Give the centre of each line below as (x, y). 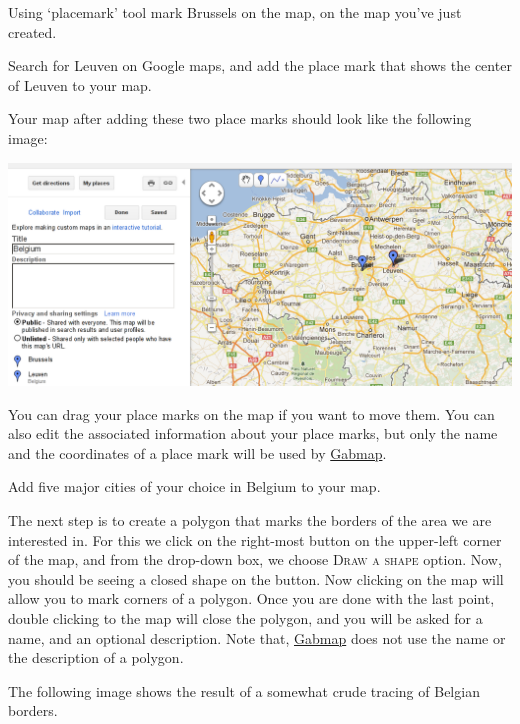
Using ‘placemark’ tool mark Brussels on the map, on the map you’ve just (235, 12)
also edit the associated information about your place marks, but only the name (253, 433)
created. (32, 31)
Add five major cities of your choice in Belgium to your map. (194, 486)
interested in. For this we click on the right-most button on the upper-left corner (255, 539)
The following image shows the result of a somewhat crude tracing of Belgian (244, 690)
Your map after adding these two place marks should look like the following (240, 118)
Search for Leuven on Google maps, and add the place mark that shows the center (260, 65)
